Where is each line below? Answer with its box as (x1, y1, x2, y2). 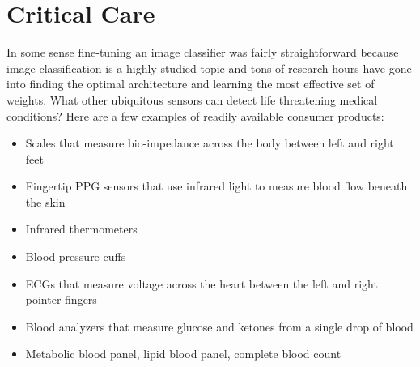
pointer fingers (25, 291, 97, 308)
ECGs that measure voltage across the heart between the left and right (25, 275, 378, 292)
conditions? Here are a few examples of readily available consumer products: (6, 107, 384, 124)
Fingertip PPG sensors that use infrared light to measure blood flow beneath (25, 177, 408, 194)
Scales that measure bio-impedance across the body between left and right (25, 134, 394, 151)
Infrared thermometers (25, 220, 138, 237)
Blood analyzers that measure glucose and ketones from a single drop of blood (25, 318, 414, 335)
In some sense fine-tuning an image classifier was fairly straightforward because (6, 44, 399, 61)
